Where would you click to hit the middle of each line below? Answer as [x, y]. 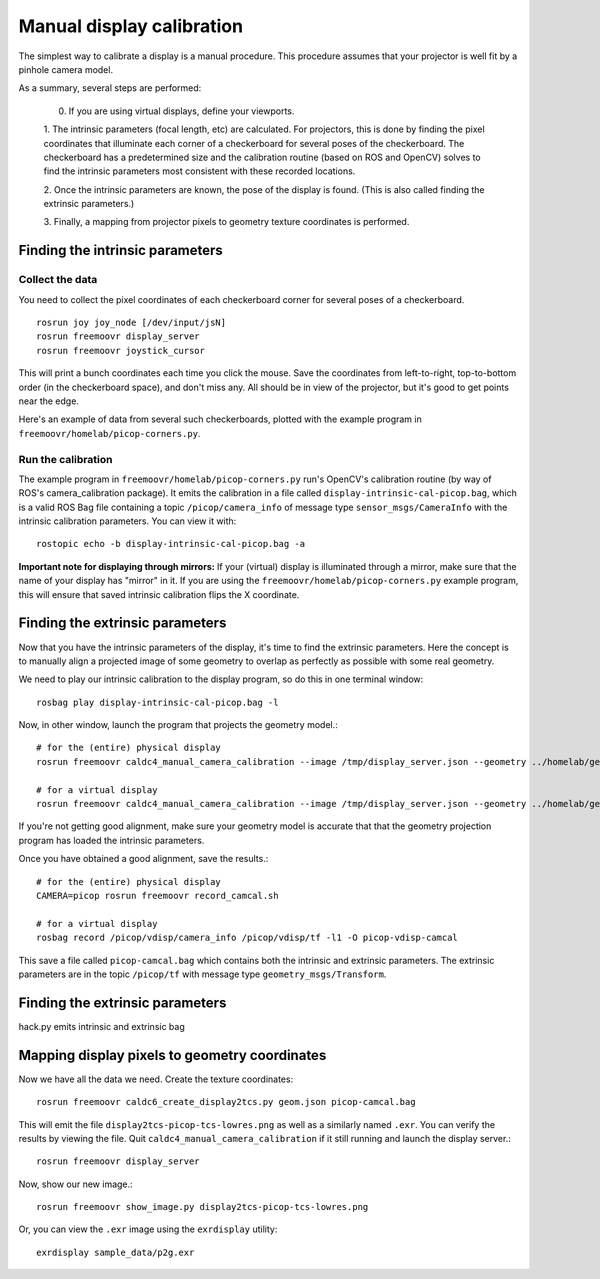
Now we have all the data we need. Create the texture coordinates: [156, 1079]
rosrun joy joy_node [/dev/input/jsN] [131, 322]
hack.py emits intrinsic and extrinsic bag [101, 1026]
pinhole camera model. [66, 69]
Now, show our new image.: [76, 1184]
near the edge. [49, 401]
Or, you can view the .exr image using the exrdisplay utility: [148, 1229]
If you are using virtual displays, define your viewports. [181, 111]
